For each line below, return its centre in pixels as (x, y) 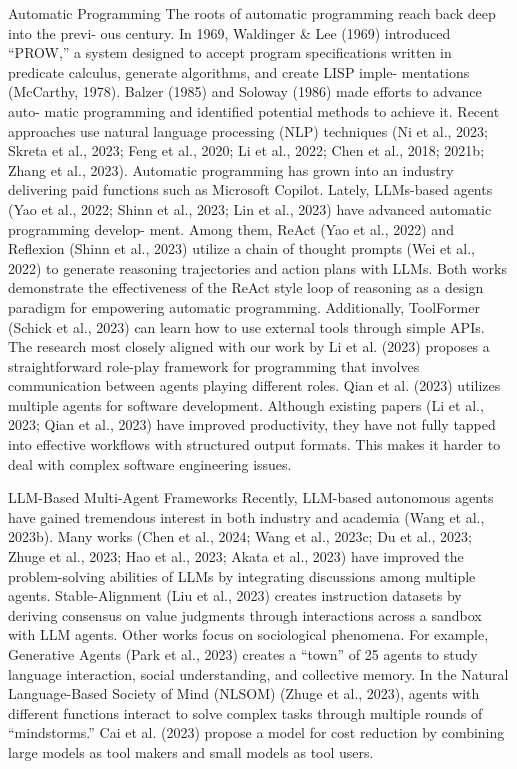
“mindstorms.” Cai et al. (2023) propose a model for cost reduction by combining (256, 732)
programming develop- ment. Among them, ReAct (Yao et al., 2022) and (231, 228)
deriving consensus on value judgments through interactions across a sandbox (245, 614)
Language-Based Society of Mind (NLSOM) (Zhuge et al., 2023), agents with (244, 693)
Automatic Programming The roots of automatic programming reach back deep (252, 13)
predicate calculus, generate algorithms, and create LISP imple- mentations (239, 71)
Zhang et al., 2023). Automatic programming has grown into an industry (231, 169)
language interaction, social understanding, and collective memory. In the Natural (258, 673)
